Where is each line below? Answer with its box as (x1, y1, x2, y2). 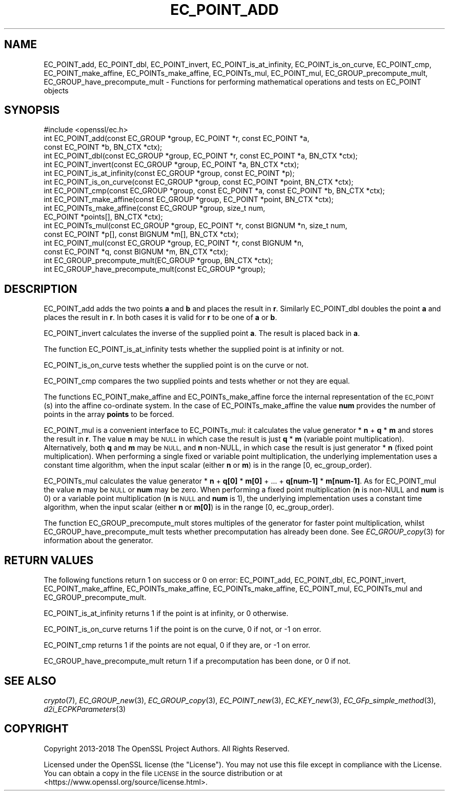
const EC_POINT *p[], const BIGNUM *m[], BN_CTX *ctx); (44, 230, 239, 239)
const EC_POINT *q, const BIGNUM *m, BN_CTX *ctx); (44, 247, 228, 256)
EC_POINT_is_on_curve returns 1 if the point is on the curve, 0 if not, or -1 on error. (44, 625, 321, 634)
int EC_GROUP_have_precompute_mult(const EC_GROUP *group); (44, 265, 266, 274)
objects (44, 86, 69, 95)
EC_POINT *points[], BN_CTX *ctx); (44, 212, 163, 222)
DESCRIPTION (4, 282, 77, 295)
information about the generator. (44, 536, 153, 545)
